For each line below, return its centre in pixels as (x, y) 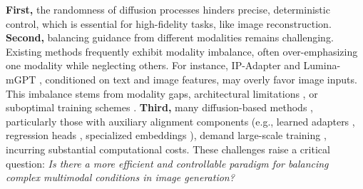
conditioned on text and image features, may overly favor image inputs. (201, 79)
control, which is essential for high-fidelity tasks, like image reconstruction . (169, 23)
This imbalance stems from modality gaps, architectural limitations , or (162, 93)
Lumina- (322, 65)
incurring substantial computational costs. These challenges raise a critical (168, 149)
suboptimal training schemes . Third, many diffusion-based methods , (159, 107)
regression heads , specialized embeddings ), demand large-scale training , (166, 135)
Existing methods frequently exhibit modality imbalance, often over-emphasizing (182, 51)
